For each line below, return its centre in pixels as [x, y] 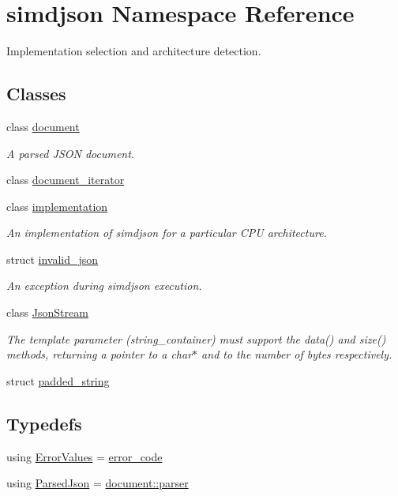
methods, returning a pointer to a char [99, 354]
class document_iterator [66, 180]
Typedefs [44, 423]
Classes [36, 94]
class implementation [57, 206]
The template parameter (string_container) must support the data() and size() [196, 338]
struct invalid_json [53, 259]
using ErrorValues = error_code [84, 456]
